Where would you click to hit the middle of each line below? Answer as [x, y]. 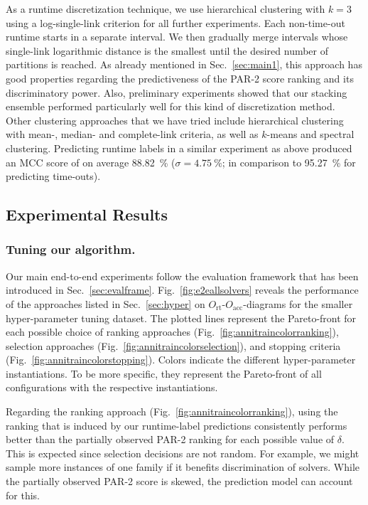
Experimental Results [87, 214]
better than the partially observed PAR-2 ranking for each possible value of [170, 439]
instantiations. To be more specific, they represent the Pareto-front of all [164, 373]
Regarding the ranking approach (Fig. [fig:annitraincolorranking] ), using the [172, 411]
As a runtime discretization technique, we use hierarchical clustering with [166, 9]
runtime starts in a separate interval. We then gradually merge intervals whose [177, 37]
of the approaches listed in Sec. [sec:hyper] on [105, 303]
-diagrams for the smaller [298, 303]
